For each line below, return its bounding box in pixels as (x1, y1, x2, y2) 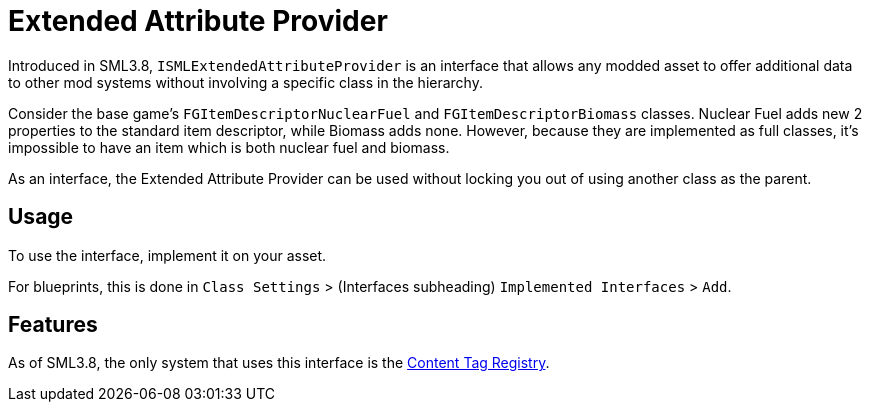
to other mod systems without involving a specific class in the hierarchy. (8, 73, 483, 91)
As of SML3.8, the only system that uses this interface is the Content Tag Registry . (8, 354, 550, 372)
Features (8, 312, 98, 338)
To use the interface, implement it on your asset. (8, 246, 327, 264)
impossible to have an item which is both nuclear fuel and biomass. (8, 138, 450, 156)
